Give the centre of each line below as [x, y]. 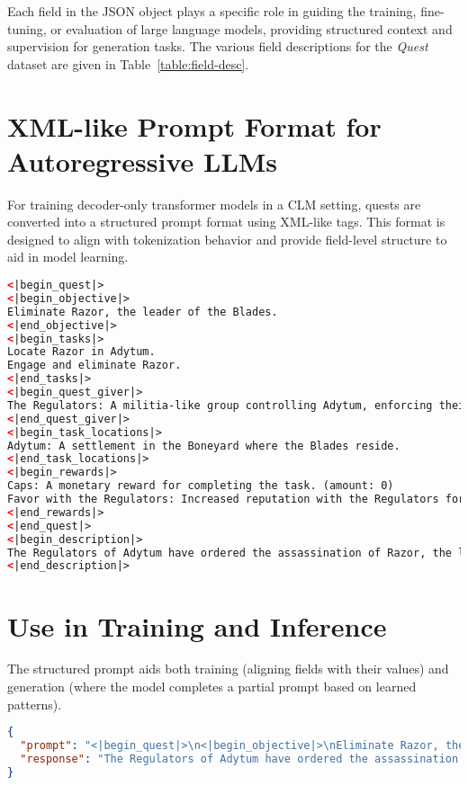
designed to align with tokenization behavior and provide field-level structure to [227, 239]
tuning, [27, 28]
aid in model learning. [68, 257]
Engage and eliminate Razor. [94, 366]
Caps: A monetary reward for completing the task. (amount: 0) [201, 486]
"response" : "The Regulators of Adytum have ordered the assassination [239, 758]
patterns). [35, 704]
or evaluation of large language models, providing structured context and [252, 28]
